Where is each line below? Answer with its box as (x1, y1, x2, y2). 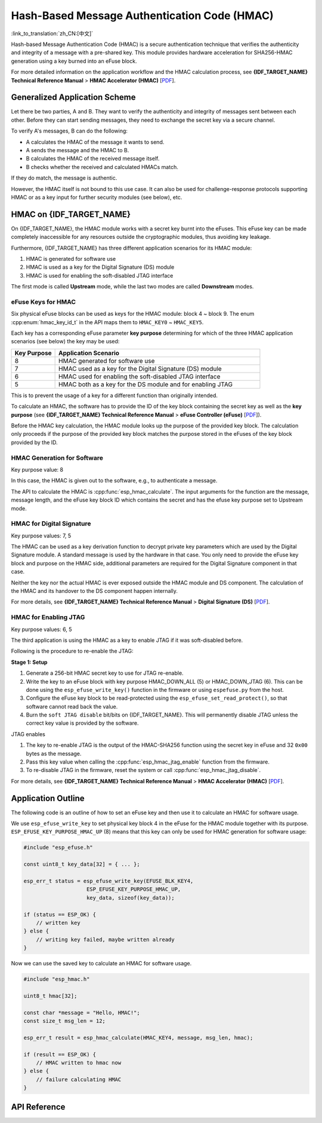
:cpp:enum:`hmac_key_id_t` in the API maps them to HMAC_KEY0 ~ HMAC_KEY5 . (11, 318, 204, 325)
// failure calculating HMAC (36, 1076, 122, 1083)
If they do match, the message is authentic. (11, 174, 117, 181)
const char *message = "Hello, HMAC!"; (23, 1009, 140, 1016)
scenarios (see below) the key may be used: (11, 338, 120, 345)
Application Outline (11, 793, 85, 803)
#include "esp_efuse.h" (23, 844, 94, 851)
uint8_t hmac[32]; (23, 992, 78, 999)
